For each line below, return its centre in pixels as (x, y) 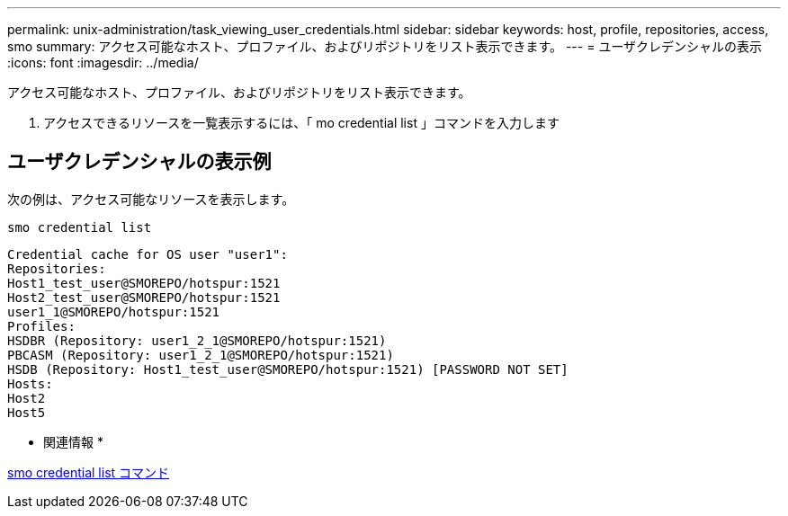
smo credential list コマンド (89, 472)
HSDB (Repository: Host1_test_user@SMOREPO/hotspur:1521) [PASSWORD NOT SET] (288, 369)
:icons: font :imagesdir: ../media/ (103, 62)
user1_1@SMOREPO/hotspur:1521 (114, 311)
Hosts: (30, 383)
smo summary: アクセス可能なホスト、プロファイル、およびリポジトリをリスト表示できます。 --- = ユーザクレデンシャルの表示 (385, 46)
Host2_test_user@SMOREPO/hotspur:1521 (144, 297)
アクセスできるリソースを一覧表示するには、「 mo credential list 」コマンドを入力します (301, 123)
